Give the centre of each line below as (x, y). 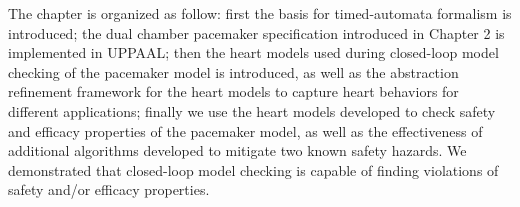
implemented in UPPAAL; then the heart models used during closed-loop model (253, 52)
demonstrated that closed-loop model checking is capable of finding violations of (253, 169)
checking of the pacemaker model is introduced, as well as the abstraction (233, 71)
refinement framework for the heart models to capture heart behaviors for (233, 91)
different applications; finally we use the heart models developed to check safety (252, 110)
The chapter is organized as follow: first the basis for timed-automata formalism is (260, 13)
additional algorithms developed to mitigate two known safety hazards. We (237, 150)
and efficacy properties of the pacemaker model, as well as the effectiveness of (245, 130)
